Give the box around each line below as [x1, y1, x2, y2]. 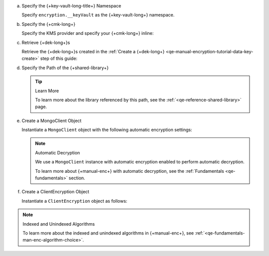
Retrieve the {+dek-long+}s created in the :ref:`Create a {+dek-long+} [21, 48, 165, 54]
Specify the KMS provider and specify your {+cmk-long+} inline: [21, 30, 154, 36]
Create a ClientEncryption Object [21, 189, 90, 195]
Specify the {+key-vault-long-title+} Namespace [21, 3, 122, 8]
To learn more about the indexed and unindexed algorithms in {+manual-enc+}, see [22, 230, 194, 236]
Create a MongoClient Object [21, 118, 82, 124]
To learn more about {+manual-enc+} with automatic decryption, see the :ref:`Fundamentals [35, 168, 224, 174]
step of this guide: [40, 55, 78, 62]
